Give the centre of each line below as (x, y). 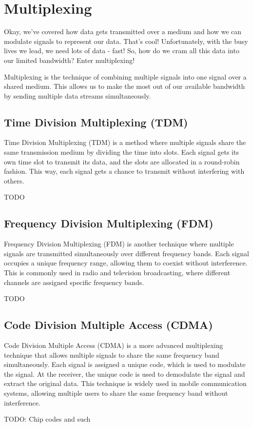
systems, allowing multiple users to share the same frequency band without (116, 393)
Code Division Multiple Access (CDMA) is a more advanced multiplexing (114, 345)
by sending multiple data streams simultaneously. (78, 95)
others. (14, 180)
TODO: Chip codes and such (47, 419)
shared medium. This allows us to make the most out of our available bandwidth (125, 86)
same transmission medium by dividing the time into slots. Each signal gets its (121, 152)
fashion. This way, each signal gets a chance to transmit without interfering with (124, 171)
